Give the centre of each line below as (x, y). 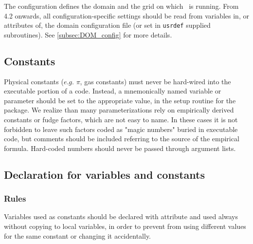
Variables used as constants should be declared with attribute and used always (121, 216)
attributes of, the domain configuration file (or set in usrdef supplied (107, 25)
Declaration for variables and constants (104, 174)
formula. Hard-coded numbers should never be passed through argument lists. (120, 148)
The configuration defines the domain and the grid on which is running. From (121, 6)
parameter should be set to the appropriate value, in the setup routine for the (120, 100)
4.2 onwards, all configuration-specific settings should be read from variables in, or (126, 15)
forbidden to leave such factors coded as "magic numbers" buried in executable (121, 129)
